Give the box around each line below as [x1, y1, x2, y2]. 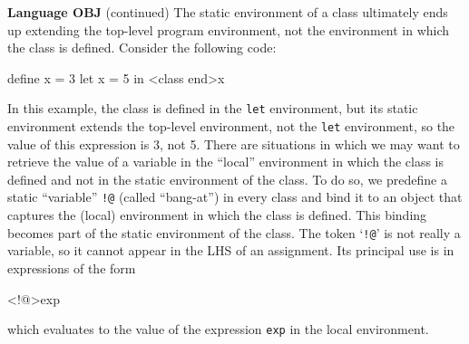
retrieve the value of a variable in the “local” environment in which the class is [7, 152, 445, 171]
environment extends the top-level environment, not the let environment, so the [7, 117, 455, 136]
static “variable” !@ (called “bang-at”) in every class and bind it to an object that [7, 187, 463, 206]
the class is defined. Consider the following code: [7, 38, 277, 57]
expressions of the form [7, 258, 136, 277]
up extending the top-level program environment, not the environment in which [7, 20, 450, 39]
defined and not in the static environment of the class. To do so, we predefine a [7, 169, 447, 188]
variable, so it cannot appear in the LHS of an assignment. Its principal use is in [7, 241, 454, 260]
